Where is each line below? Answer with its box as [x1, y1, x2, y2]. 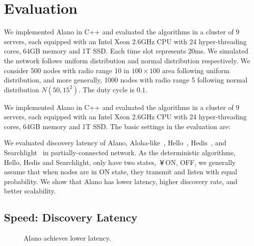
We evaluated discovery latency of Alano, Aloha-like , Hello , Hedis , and [4, 137, 227, 148]
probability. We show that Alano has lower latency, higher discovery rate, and [4, 176, 238, 186]
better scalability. [4, 186, 56, 196]
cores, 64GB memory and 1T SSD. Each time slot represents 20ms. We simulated [4, 46, 249, 56]
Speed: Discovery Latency [4, 210, 138, 225]
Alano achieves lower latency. [24, 233, 111, 243]
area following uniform [162, 65, 230, 75]
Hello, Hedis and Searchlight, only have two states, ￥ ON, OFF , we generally [4, 157, 236, 167]
